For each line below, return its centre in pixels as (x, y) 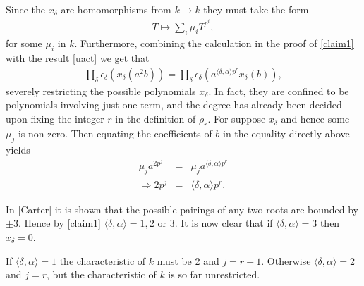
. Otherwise (286, 260)
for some (24, 43)
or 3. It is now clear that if (215, 223)
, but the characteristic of (102, 274)
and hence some (315, 119)
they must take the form (256, 9)
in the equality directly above (286, 133)
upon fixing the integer (55, 119)
